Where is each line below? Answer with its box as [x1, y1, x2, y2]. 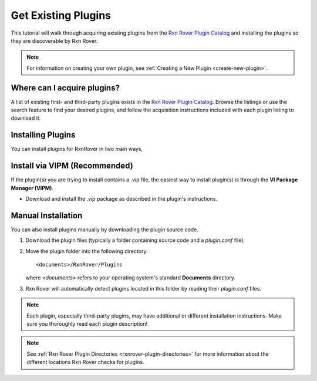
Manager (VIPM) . [11, 184, 54, 191]
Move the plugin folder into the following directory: [25, 247, 148, 255]
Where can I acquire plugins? [11, 83, 120, 93]
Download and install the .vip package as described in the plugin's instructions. [25, 195, 217, 202]
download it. [11, 114, 41, 122]
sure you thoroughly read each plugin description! [26, 321, 148, 328]
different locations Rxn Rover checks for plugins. [26, 359, 144, 366]
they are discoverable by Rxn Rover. [11, 37, 98, 44]
